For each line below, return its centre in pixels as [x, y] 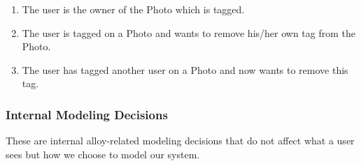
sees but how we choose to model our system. [103, 154]
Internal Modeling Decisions [87, 114]
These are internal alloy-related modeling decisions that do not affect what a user [180, 141]
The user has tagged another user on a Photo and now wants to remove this [185, 69]
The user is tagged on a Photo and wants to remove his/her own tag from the [189, 32]
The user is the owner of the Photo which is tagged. [133, 9]
